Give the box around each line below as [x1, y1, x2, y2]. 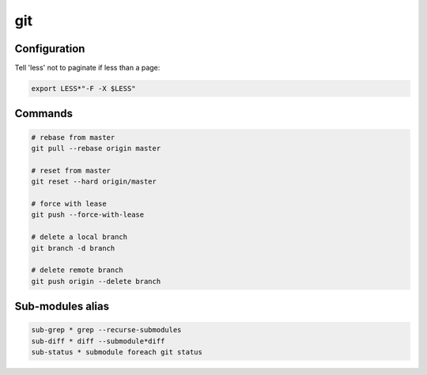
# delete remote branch [31, 266, 124, 275]
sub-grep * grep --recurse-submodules [31, 325, 182, 335]
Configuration [14, 42, 85, 55]
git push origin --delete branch [31, 277, 161, 286]
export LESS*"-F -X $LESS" [31, 84, 136, 93]
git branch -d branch [31, 244, 115, 252]
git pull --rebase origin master [31, 144, 161, 153]
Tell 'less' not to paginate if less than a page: [14, 63, 161, 73]
